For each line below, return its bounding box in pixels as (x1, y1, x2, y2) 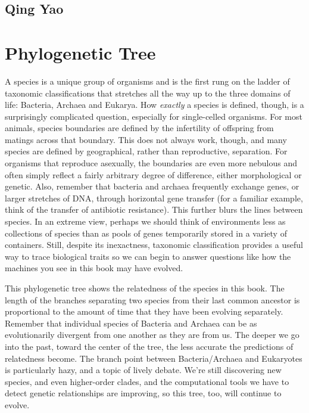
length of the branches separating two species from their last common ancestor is (5, 293, 300, 306)
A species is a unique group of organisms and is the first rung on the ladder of (5, 74, 290, 87)
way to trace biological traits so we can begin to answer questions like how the (5, 250, 291, 262)
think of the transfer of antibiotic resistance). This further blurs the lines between (5, 203, 303, 216)
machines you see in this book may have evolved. (5, 262, 183, 274)
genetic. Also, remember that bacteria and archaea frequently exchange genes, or (5, 180, 299, 192)
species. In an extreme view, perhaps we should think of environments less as (5, 215, 286, 228)
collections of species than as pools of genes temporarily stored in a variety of (5, 226, 287, 239)
